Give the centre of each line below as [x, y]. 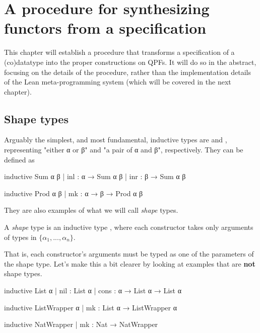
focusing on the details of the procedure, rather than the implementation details [128, 72]
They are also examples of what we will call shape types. [91, 210]
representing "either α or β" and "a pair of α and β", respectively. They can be [124, 150]
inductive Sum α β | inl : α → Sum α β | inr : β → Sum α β [95, 176]
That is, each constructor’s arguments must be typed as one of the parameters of [129, 254]
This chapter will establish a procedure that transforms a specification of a [119, 52]
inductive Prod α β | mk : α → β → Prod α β [74, 193]
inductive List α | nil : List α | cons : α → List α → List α [93, 290]
